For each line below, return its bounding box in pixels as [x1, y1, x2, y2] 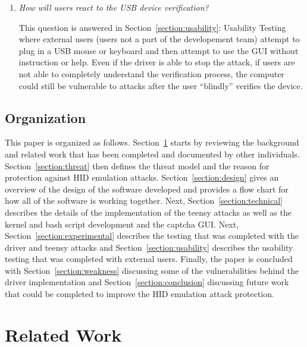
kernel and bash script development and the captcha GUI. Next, [5, 217, 239, 230]
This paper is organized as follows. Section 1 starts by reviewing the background [5, 136, 299, 149]
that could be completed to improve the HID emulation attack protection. [5, 288, 274, 300]
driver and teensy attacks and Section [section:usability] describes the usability [5, 241, 293, 253]
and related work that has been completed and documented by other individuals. [5, 147, 300, 160]
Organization [5, 108, 86, 127]
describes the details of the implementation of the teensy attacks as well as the [5, 206, 292, 218]
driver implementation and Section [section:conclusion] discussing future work [5, 276, 289, 288]
